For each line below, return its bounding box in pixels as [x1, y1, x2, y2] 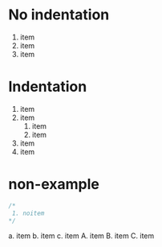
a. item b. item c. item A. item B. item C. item [8, 231, 155, 241]
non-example [8, 175, 100, 194]
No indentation [8, 6, 110, 24]
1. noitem [11, 209, 45, 217]
